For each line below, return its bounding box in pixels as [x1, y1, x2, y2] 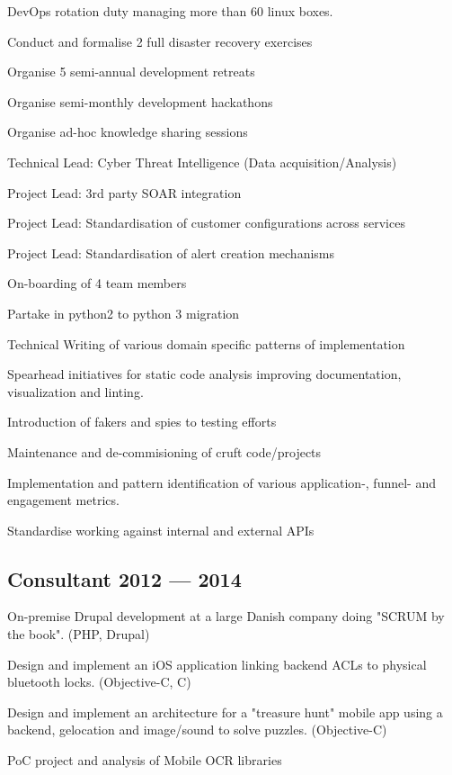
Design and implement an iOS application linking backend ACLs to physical [7, 654, 427, 673]
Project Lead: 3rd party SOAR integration [7, 183, 242, 202]
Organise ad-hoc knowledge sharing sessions [7, 122, 248, 141]
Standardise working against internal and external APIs [7, 520, 315, 539]
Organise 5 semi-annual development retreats [7, 62, 255, 81]
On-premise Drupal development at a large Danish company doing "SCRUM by [7, 607, 445, 626]
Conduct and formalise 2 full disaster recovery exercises [7, 32, 313, 50]
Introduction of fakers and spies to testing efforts [7, 412, 277, 431]
